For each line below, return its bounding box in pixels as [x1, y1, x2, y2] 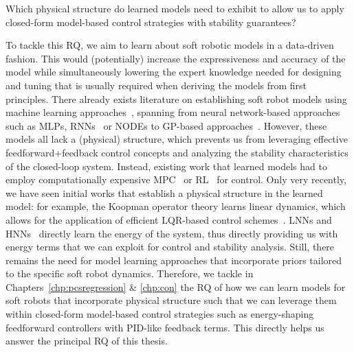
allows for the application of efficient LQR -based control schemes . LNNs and [5, 212, 332, 226]
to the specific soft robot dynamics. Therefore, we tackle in [5, 266, 254, 281]
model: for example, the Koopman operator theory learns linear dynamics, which [5, 199, 346, 213]
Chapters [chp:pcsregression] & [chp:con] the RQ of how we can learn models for [5, 279, 346, 294]
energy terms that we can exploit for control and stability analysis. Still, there [5, 239, 335, 254]
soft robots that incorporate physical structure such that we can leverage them [5, 293, 337, 307]
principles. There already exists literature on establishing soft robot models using [5, 91, 347, 106]
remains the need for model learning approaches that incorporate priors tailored [5, 253, 342, 267]
